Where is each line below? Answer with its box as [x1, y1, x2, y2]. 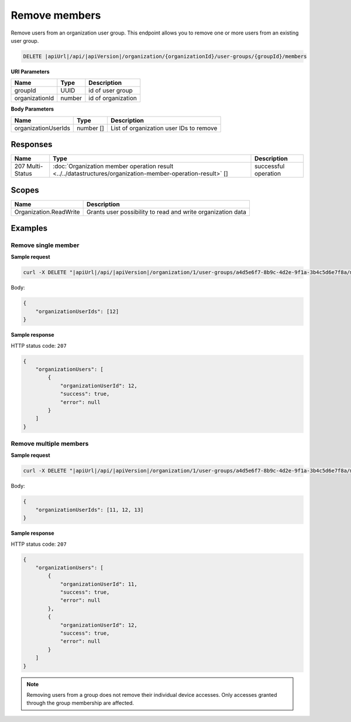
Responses [11, 139, 53, 149]
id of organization [88, 94, 137, 102]
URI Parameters [11, 68, 50, 75]
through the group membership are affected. [26, 700, 135, 707]
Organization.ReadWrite [14, 208, 80, 216]
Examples [11, 223, 48, 234]
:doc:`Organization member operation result [53, 162, 174, 170]
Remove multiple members [11, 440, 89, 448]
